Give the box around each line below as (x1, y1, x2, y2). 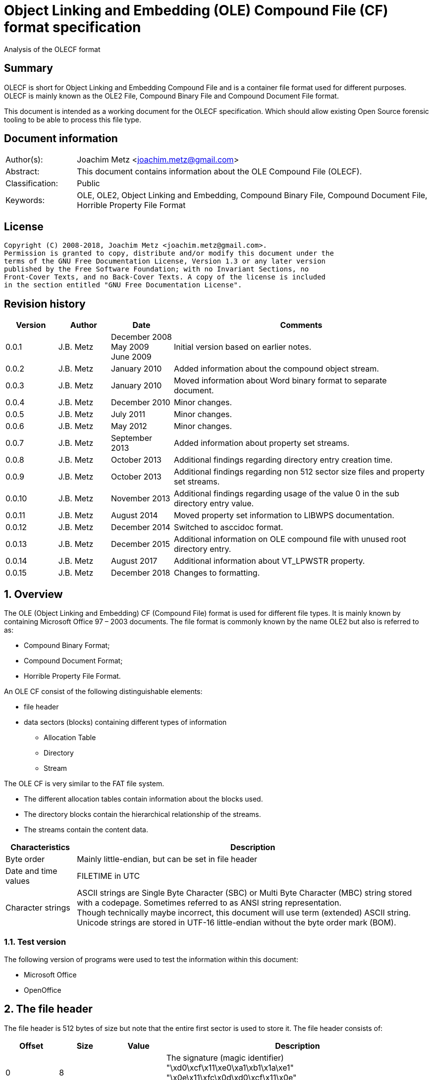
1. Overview (4, 588, 63, 600)
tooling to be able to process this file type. (4, 115, 141, 124)
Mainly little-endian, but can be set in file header (77, 854, 258, 864)
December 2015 (111, 539, 170, 549)
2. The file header (4, 1003, 93, 1016)
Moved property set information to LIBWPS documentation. (173, 510, 394, 521)
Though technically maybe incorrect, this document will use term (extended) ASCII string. (77, 907, 411, 918)
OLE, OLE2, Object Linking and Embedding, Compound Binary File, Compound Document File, (77, 190, 428, 201)
